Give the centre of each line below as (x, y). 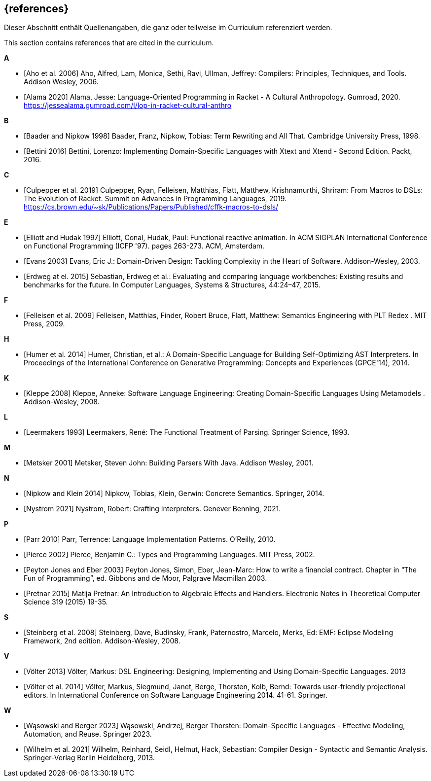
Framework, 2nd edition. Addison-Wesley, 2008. (102, 641)
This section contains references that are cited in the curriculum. (109, 43)
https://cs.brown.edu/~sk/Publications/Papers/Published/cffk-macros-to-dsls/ (151, 207)
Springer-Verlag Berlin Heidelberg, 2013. (89, 758)
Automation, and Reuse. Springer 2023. (88, 734)
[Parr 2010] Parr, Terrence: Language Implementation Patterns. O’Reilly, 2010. (150, 539)
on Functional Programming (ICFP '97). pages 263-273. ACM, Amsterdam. (144, 246)
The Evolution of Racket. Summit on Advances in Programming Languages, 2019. (155, 199)
